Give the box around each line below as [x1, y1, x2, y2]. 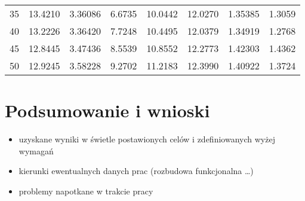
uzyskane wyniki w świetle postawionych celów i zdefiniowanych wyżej [19, 133, 275, 145]
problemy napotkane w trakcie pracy [19, 184, 153, 197]
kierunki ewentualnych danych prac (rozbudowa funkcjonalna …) [19, 165, 254, 177]
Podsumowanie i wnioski [5, 98, 210, 123]
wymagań [19, 144, 54, 157]
